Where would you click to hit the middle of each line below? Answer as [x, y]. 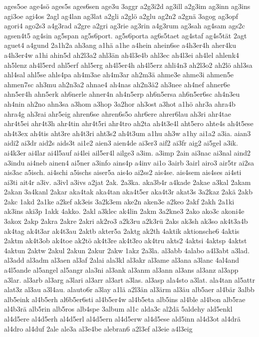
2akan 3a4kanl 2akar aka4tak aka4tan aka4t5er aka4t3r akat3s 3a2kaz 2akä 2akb [128, 192]
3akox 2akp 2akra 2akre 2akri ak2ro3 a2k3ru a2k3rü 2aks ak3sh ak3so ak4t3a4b [126, 221]
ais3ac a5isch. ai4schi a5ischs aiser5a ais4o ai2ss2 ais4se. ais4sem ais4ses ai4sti [123, 172]
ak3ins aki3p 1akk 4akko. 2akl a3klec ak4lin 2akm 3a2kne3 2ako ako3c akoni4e [124, 211]
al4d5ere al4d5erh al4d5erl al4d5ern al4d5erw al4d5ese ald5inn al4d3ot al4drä [123, 319]
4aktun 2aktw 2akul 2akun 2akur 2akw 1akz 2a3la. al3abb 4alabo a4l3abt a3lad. [127, 250]
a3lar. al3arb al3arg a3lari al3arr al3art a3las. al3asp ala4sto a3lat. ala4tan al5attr [130, 279]
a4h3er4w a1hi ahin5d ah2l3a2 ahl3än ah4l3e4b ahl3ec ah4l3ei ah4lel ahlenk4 [122, 55]
